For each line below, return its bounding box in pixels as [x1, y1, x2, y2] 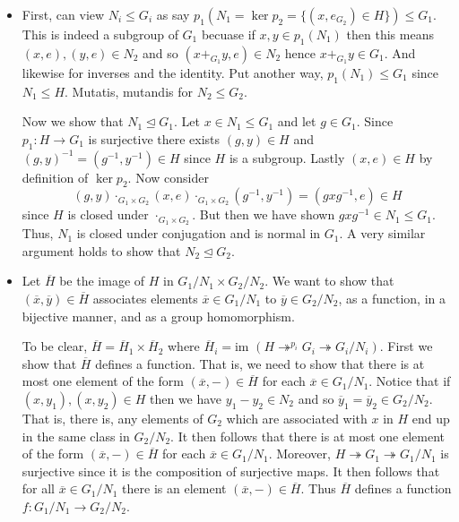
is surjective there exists [88, 129, 221, 148]
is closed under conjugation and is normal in [76, 224, 321, 243]
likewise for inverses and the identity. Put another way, [22, 63, 324, 81]
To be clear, [22, 337, 88, 355]
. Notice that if [368, 372, 451, 390]
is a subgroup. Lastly [229, 148, 345, 167]
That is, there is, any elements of [22, 408, 204, 427]
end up [411, 408, 450, 427]
